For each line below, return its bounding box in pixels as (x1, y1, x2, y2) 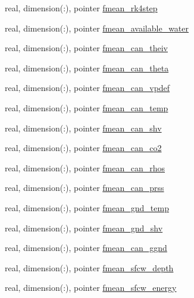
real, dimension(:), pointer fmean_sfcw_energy (5, 281, 177, 294)
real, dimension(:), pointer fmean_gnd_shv (5, 221, 163, 234)
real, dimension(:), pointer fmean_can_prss (5, 181, 164, 194)
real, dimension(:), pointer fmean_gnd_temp (5, 201, 169, 214)
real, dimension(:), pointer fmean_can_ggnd (5, 241, 167, 254)
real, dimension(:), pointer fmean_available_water (5, 21, 189, 34)
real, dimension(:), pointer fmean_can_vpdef (5, 81, 170, 94)
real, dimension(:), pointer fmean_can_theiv (5, 42, 168, 54)
